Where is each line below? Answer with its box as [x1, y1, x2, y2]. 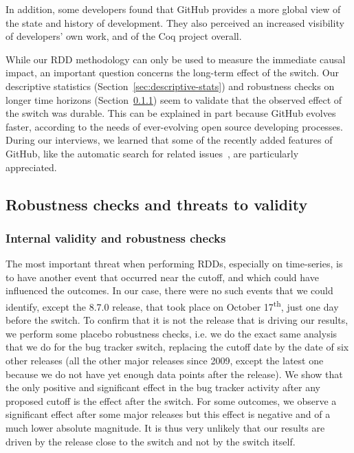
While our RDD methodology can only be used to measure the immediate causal [5, 52, 346, 66]
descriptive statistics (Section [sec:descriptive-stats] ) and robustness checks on [5, 78, 335, 93]
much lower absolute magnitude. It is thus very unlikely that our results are [5, 420, 325, 434]
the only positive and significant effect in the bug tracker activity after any [5, 380, 320, 395]
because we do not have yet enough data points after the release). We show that [5, 366, 343, 381]
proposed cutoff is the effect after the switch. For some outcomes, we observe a [5, 393, 337, 408]
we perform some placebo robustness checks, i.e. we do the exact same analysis [5, 326, 338, 340]
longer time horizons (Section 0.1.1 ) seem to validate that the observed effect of [5, 92, 342, 107]
